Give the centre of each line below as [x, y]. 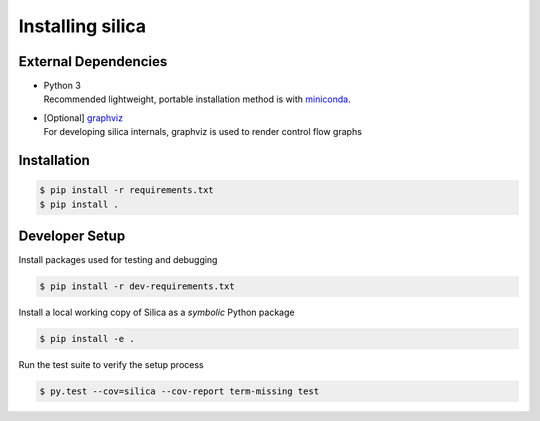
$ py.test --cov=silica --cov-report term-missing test [179, 391]
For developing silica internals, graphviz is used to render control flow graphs [202, 132]
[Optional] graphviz [83, 117]
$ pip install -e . [87, 339]
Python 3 [62, 86]
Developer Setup [72, 236]
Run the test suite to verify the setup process [111, 365]
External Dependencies [93, 61]
